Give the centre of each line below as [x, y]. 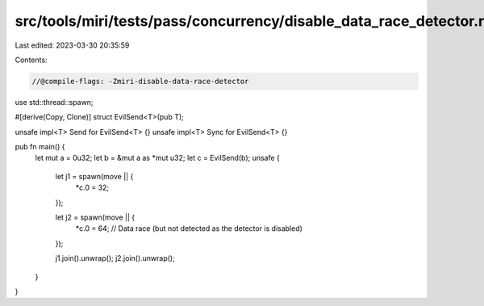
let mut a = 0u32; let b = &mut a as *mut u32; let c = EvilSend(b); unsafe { [157, 158]
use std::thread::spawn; [54, 102]
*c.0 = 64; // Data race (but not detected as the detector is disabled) [189, 228]
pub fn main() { [40, 147]
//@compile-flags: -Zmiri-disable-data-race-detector [140, 81]
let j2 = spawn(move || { [95, 217]
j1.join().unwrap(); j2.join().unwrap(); [115, 258]
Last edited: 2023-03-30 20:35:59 [72, 45]
